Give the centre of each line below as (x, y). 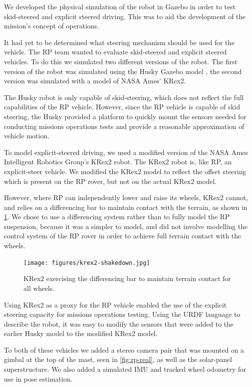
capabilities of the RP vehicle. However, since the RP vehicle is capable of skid (122, 107)
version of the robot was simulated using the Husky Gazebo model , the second (123, 71)
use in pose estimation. (38, 378)
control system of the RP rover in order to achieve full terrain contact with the (123, 236)
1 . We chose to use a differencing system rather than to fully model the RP (117, 217)
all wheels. (39, 288)
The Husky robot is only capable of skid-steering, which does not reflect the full (124, 97)
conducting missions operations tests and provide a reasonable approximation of (124, 126)
